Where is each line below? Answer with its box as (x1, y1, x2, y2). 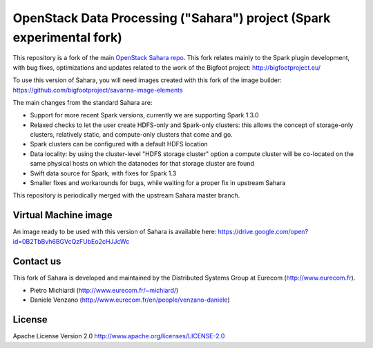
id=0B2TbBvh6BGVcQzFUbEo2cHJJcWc (12, 237, 130, 245)
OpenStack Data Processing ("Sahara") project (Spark (12, 10, 331, 26)
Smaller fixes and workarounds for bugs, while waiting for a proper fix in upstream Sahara (30, 179, 286, 187)
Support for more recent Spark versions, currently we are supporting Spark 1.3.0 (30, 111, 259, 119)
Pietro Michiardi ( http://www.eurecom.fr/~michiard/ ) (30, 287, 179, 295)
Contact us (12, 255, 61, 267)
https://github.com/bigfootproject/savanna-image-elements (12, 86, 183, 94)
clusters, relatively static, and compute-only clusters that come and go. (30, 130, 233, 139)
